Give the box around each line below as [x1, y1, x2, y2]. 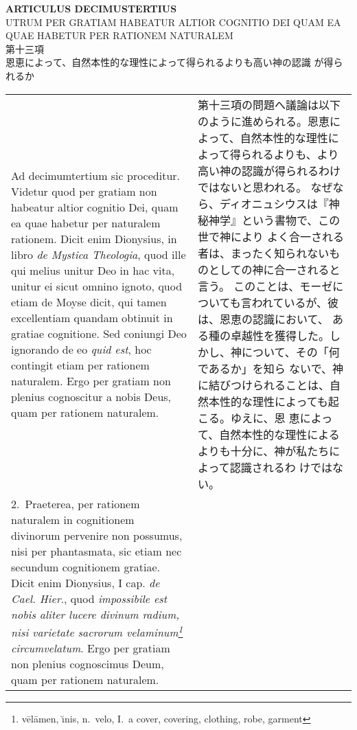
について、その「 [241, 343, 329, 360]
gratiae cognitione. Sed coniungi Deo [11, 325, 187, 341]
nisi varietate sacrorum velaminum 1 [11, 621, 183, 640]
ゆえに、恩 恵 [230, 409, 300, 426]
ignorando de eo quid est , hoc [11, 341, 152, 357]
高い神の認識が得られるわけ [197, 162, 341, 179]
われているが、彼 [251, 294, 339, 310]
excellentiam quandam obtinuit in [11, 309, 173, 326]
